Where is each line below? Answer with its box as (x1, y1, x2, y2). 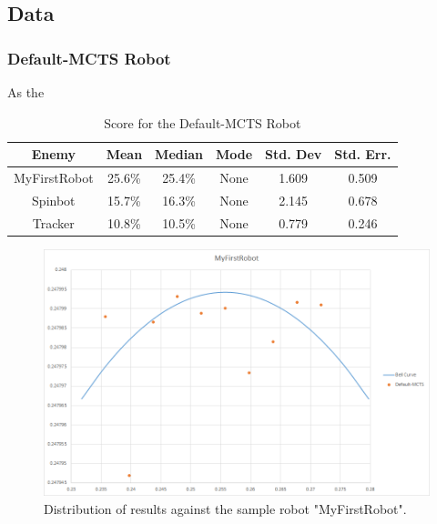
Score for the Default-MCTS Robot (104, 113, 301, 132)
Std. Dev (265, 145, 322, 164)
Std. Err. (334, 145, 391, 164)
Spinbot (32, 190, 76, 209)
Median (155, 145, 203, 164)
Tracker (32, 213, 75, 232)
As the (7, 83, 45, 101)
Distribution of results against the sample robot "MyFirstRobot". (44, 499, 407, 518)
